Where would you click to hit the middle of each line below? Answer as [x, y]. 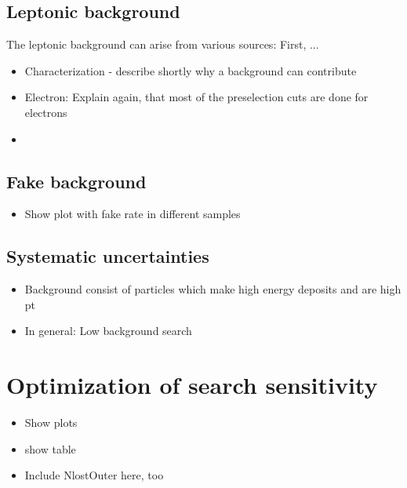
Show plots [51, 422]
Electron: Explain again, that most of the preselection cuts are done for [196, 97]
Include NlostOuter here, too [94, 475]
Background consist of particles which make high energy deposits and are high [213, 289]
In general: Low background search [108, 331]
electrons [46, 112]
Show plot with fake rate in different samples [133, 214]
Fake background [76, 181]
